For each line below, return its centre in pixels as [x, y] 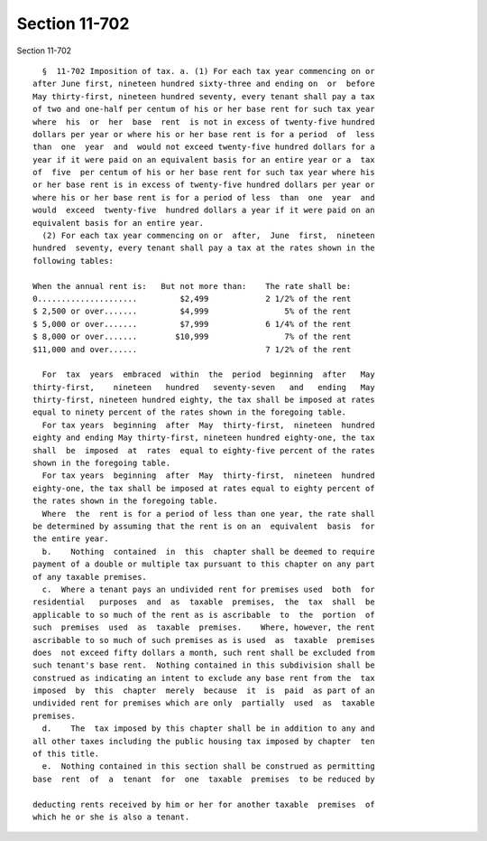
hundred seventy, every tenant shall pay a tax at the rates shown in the [204, 248]
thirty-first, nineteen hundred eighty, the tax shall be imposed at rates [204, 400]
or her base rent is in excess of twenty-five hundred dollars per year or [204, 185]
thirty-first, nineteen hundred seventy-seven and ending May [204, 387]
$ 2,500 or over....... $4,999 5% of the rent [192, 311]
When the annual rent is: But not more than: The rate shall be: [192, 286]
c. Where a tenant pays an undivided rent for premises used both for [208, 589]
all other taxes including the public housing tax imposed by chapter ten [204, 741]
